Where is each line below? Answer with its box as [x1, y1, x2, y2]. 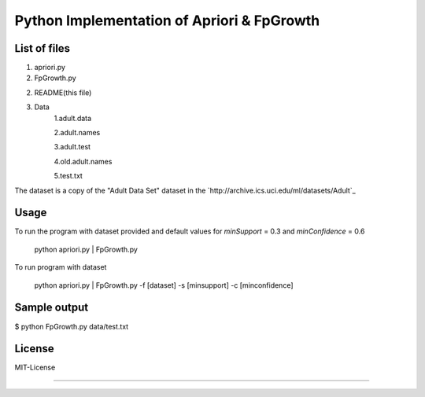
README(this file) [34, 87, 92, 97]
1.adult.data [54, 113, 92, 123]
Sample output [14, 301, 89, 314]
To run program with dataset [14, 263, 107, 272]
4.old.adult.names [54, 156, 113, 166]
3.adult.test [54, 142, 91, 152]
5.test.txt [54, 171, 83, 181]
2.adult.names [54, 128, 101, 138]
